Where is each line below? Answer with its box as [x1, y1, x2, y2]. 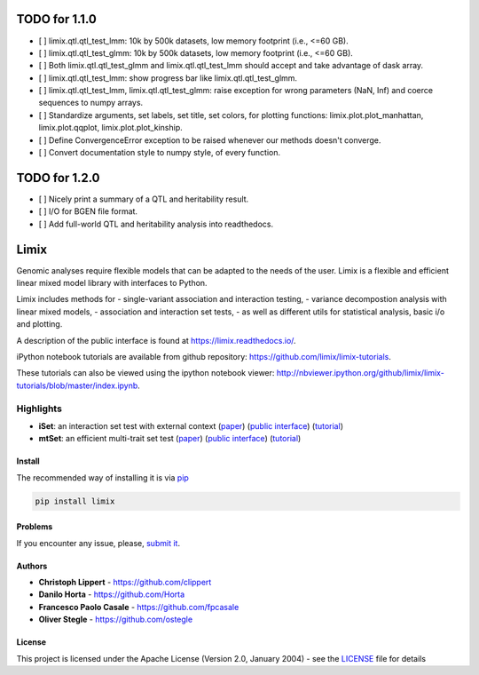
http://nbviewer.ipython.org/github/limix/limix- [276, 368, 445, 378]
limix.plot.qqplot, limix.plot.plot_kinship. [38, 123, 184, 133]
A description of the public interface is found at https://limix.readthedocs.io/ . [16, 335, 296, 345]
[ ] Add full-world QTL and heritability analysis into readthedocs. [38, 218, 274, 229]
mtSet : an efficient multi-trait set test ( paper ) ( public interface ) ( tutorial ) [38, 433, 302, 444]
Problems [16, 521, 53, 532]
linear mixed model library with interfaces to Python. [16, 278, 208, 289]
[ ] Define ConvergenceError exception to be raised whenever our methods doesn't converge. [38, 134, 381, 146]
